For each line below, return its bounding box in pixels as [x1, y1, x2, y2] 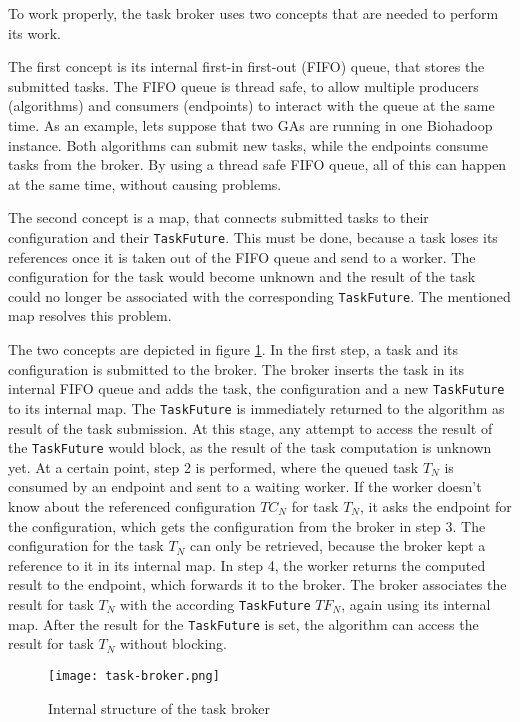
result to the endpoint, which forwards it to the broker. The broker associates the [8, 574, 507, 595]
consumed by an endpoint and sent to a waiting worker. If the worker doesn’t [8, 476, 482, 497]
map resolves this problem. [8, 305, 172, 326]
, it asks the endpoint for [359, 495, 512, 516]
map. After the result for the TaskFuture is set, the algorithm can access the [8, 613, 479, 634]
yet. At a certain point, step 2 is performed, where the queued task [8, 456, 419, 477]
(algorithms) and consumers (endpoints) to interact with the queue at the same [8, 95, 495, 116]
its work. [8, 22, 62, 43]
